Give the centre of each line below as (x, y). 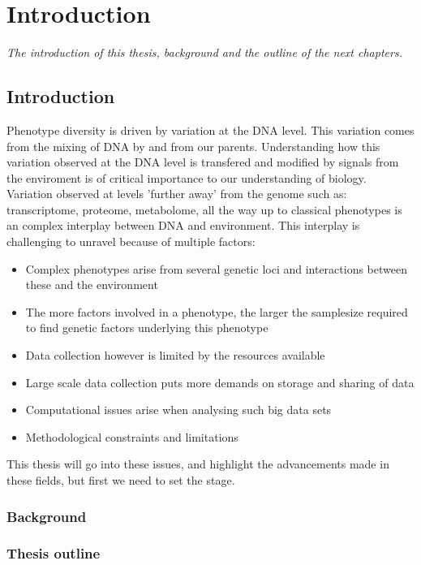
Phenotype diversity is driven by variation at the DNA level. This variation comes (210, 129)
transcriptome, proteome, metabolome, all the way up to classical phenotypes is (204, 209)
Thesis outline (54, 553)
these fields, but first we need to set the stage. (121, 480)
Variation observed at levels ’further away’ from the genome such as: (177, 194)
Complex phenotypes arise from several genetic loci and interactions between (216, 268)
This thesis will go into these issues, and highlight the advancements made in (198, 464)
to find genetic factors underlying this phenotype (147, 328)
